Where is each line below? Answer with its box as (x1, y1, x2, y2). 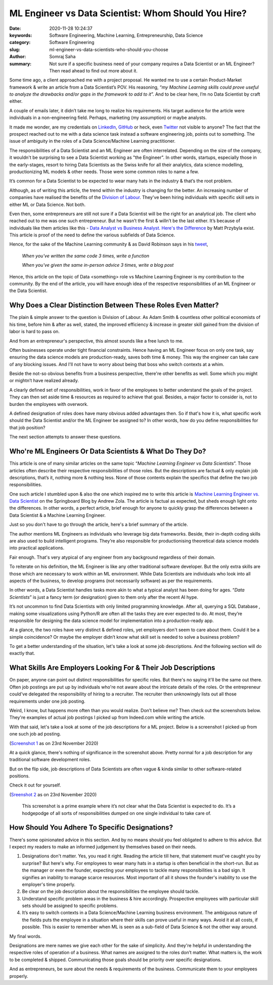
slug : (9, 46, 20, 53)
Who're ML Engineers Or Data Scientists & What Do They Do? (9, 447, 206, 456)
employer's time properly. (22, 881, 76, 887)
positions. (9, 773, 30, 779)
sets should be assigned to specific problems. (22, 902, 118, 909)
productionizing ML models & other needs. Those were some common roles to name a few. (9, 169, 199, 175)
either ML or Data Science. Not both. (9, 201, 86, 208)
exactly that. (9, 650, 35, 656)
